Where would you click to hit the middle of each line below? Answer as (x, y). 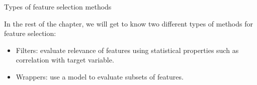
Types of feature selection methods (58, 6)
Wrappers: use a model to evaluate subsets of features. (100, 76)
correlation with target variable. (65, 60)
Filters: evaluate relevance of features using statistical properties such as (127, 50)
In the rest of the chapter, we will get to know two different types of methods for (128, 23)
